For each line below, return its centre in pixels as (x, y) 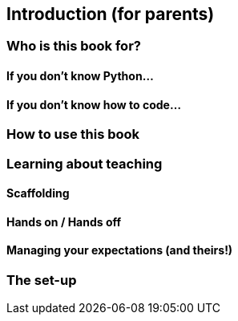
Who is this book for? (74, 46)
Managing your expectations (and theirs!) (120, 250)
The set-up (42, 280)
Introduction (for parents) (111, 14)
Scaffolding (38, 193)
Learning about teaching (85, 163)
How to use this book (73, 134)
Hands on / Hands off (64, 221)
